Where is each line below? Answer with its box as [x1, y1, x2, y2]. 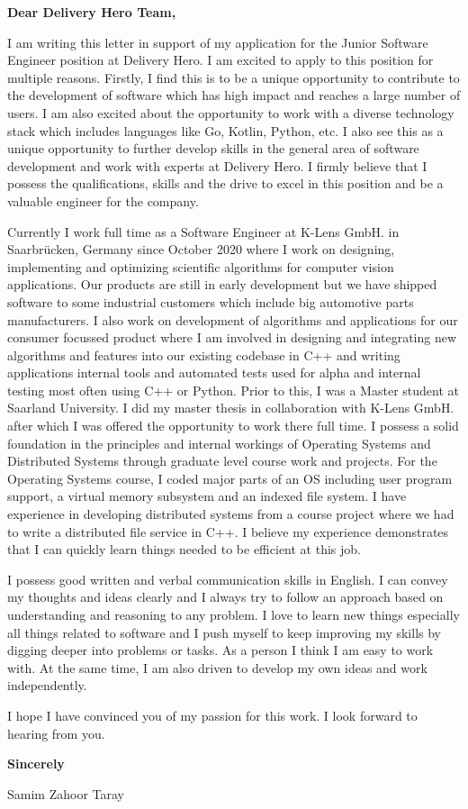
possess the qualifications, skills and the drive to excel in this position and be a [7, 174, 444, 193]
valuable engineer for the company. [7, 191, 199, 210]
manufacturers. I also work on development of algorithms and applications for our [7, 310, 458, 329]
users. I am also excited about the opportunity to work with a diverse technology [7, 103, 454, 122]
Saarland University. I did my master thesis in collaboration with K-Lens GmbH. [7, 398, 454, 417]
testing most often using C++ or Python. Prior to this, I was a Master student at [7, 380, 459, 399]
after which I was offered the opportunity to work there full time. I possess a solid [7, 416, 459, 435]
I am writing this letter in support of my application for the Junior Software [7, 32, 428, 51]
